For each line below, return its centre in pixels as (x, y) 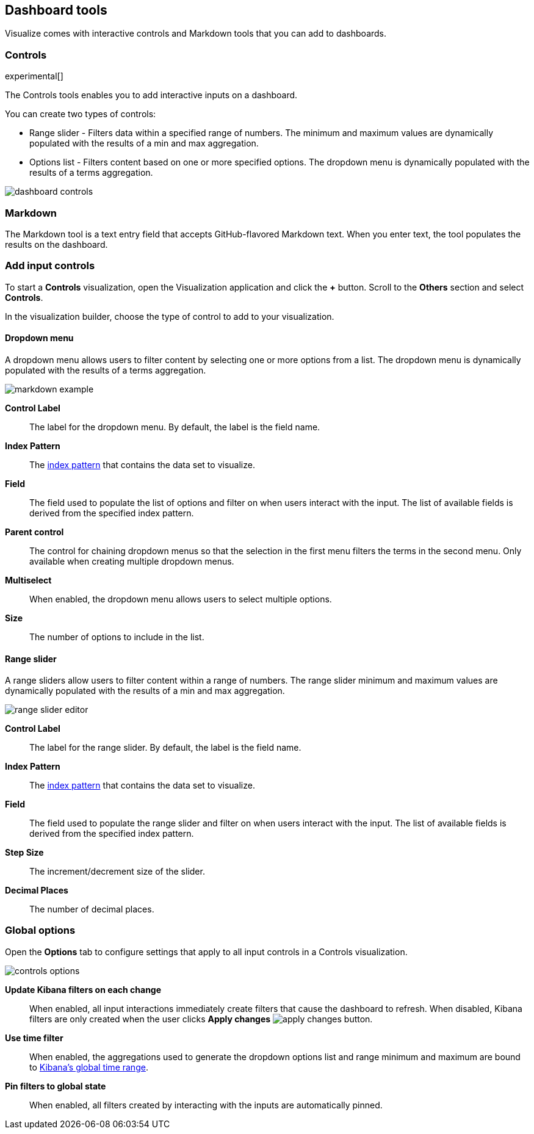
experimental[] (34, 76)
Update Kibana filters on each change (83, 989)
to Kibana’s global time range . (89, 1067)
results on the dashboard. (56, 244)
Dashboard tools (56, 10)
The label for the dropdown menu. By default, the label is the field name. (175, 427)
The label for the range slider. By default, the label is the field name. (165, 748)
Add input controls (50, 266)
